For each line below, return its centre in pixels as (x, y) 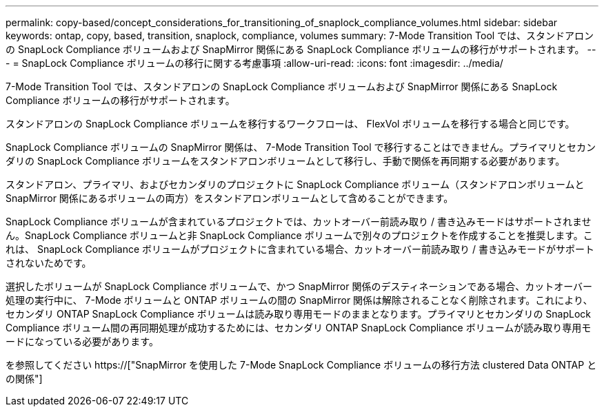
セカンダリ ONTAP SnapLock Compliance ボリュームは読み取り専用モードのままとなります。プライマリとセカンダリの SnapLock (299, 314)
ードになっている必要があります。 (82, 341)
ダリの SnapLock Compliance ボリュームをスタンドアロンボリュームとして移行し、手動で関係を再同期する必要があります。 (285, 161)
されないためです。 (49, 263)
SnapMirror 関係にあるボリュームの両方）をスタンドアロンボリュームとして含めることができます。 (230, 198)
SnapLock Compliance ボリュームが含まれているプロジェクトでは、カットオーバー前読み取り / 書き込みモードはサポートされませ (299, 222)
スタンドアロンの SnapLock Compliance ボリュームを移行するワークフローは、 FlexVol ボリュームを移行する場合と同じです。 (290, 124)
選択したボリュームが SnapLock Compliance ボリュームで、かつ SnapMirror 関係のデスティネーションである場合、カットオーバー (299, 286)
